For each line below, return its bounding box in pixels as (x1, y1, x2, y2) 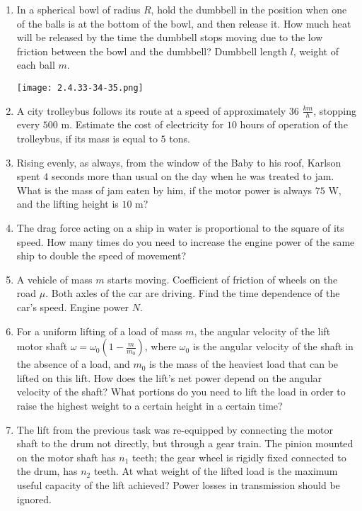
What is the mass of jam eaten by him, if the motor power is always (16, 182, 313, 197)
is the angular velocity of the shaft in (192, 339, 354, 354)
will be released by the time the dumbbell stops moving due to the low (16, 30, 323, 45)
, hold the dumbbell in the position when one (151, 2, 347, 16)
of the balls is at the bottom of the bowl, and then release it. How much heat (16, 16, 351, 30)
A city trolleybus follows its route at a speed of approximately (16, 103, 286, 118)
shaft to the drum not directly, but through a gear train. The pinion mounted (16, 436, 354, 451)
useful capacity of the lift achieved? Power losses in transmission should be (16, 477, 340, 492)
